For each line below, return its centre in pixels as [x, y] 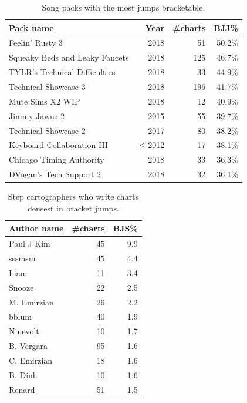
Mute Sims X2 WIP [45, 101]
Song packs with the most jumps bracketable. [123, 7]
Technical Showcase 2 [47, 130]
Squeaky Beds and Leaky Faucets [69, 57]
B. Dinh [23, 375]
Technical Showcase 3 [47, 86]
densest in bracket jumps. [73, 208]
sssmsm [22, 258]
